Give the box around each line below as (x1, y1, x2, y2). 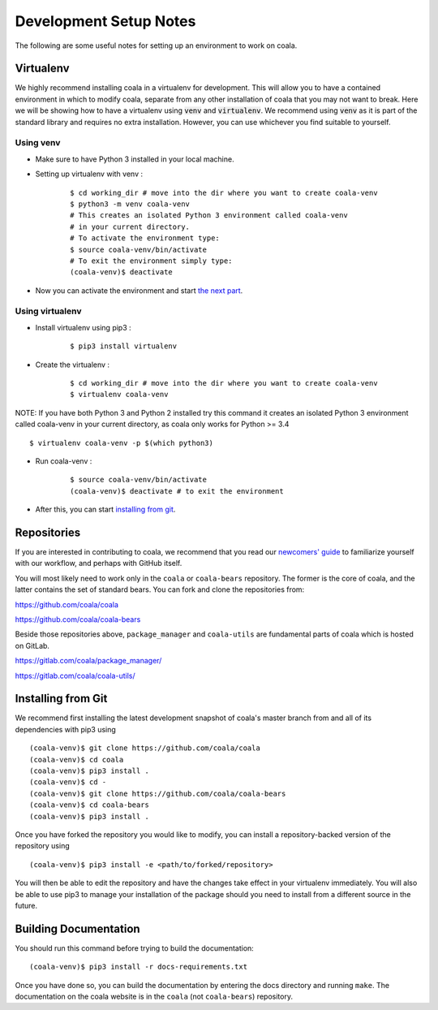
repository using (15, 841, 70, 851)
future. (15, 900, 38, 910)
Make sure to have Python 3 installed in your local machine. (35, 154, 234, 164)
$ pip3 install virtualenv (70, 342, 178, 351)
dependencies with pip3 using (15, 724, 117, 734)
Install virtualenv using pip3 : (35, 322, 131, 332)
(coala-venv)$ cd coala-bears (29, 801, 150, 809)
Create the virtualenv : (35, 360, 109, 369)
